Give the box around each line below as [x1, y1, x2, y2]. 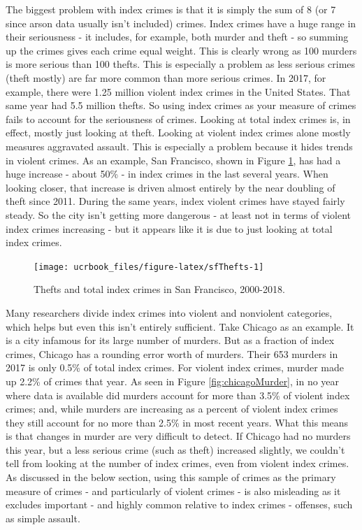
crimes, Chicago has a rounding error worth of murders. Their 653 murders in [6, 346, 338, 361]
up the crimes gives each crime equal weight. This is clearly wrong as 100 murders [6, 43, 357, 57]
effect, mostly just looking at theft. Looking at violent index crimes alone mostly [6, 125, 351, 140]
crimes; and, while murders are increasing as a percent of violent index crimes [6, 401, 338, 416]
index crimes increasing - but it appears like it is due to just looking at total [6, 221, 333, 236]
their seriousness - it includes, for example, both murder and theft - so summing [6, 29, 349, 44]
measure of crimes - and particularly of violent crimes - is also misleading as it [6, 483, 341, 498]
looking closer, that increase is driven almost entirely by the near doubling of [6, 180, 335, 194]
